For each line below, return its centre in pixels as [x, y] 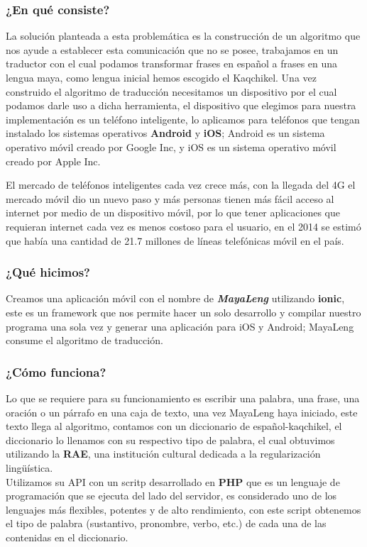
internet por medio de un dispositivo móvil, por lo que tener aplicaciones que [173, 212]
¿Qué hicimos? [48, 272]
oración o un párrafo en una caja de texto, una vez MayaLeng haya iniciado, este [182, 412]
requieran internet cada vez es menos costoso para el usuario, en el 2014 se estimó [183, 226]
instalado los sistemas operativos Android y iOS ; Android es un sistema [165, 133]
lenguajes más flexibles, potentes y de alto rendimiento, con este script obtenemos [183, 509]
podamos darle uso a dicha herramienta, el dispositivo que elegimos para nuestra [181, 105]
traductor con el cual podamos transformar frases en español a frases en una [172, 63]
